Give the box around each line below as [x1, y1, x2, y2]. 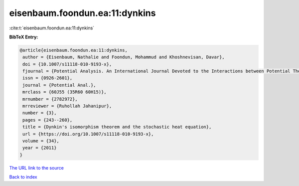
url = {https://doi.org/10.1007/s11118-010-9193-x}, [22, 131, 154, 137]
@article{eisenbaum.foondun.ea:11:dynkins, [19, 47, 128, 53]
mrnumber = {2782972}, [22, 96, 78, 102]
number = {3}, [22, 110, 57, 116]
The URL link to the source [9, 165, 64, 171]
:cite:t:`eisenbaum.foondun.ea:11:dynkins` [9, 25, 95, 31]
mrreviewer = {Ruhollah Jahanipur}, [22, 103, 112, 109]
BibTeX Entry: [9, 34, 38, 40]
